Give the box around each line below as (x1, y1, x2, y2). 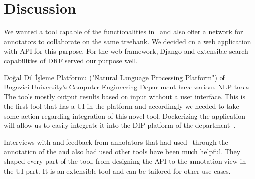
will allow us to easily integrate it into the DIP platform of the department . (4, 120, 236, 130)
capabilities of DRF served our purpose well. (4, 55, 138, 65)
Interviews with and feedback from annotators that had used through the (4, 137, 228, 147)
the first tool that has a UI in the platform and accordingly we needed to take (4, 101, 239, 111)
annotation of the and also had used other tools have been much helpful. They (4, 146, 241, 156)
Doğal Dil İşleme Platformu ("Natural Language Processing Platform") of (4, 72, 225, 82)
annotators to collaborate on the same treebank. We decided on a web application (4, 36, 251, 46)
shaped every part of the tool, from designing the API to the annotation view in (4, 156, 246, 166)
